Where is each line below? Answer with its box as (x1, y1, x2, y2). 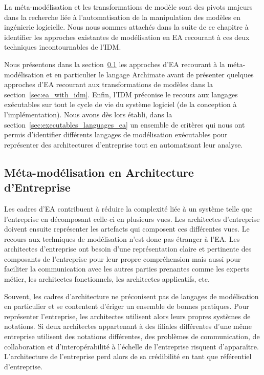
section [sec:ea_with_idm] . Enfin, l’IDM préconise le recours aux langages (4, 89, 238, 99)
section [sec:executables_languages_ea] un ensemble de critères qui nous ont (4, 119, 245, 130)
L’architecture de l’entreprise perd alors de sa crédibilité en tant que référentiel (4, 351, 252, 362)
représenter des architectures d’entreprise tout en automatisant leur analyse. (4, 139, 243, 150)
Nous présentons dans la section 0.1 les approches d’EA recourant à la (4, 58, 225, 69)
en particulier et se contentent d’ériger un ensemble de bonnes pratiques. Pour (4, 301, 249, 311)
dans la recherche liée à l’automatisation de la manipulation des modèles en (4, 11, 240, 22)
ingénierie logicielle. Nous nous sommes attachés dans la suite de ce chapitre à (4, 22, 249, 32)
